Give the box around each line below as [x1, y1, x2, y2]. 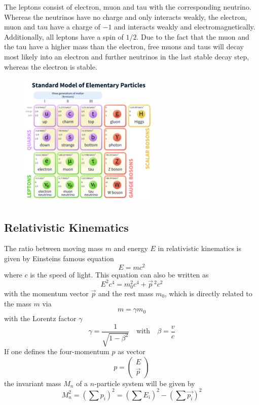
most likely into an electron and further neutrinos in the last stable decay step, [4, 51, 249, 61]
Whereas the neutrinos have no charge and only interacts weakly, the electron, [4, 11, 247, 22]
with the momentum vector [4, 288, 89, 298]
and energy [114, 243, 148, 254]
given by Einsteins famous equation [4, 253, 114, 263]
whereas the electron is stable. [4, 61, 97, 72]
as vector [118, 346, 145, 357]
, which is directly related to [164, 288, 252, 298]
